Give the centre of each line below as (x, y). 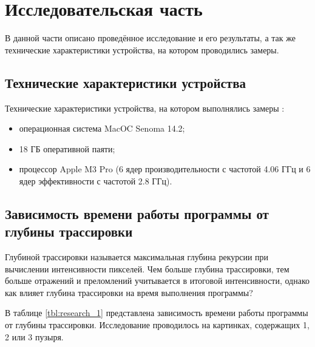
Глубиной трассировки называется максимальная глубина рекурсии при (137, 257)
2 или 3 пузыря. (34, 336)
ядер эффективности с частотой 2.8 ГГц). (96, 180)
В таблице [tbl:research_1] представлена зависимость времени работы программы (157, 313)
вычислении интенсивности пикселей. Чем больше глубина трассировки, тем (147, 268)
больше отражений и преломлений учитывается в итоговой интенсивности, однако (157, 281)
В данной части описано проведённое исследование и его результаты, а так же (150, 38)
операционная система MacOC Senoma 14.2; (102, 128)
